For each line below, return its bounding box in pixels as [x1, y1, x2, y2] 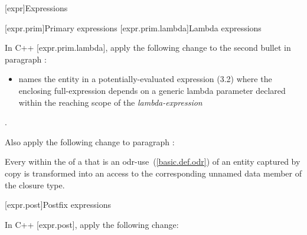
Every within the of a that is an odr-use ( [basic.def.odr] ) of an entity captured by [5, 155, 301, 168]
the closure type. [5, 178, 65, 191]
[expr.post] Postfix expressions [5, 198, 111, 211]
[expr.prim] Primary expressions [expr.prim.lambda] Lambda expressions [5, 21, 262, 34]
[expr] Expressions [5, 2, 68, 14]
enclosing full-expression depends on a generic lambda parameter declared [18, 84, 286, 96]
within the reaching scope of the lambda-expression [18, 96, 203, 108]
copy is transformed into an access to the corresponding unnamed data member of [5, 167, 302, 179]
